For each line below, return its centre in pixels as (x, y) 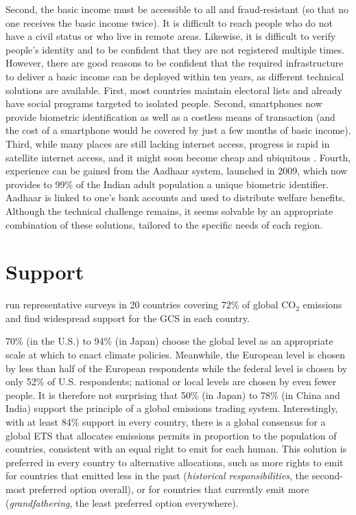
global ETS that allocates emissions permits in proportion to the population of (171, 435)
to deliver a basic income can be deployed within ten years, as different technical (175, 76)
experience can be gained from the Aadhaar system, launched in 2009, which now (177, 171)
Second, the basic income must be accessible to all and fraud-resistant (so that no (177, 9)
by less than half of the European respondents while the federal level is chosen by (177, 368)
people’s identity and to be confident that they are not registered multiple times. (175, 49)
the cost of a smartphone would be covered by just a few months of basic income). (178, 130)
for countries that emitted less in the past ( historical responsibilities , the (157, 476)
